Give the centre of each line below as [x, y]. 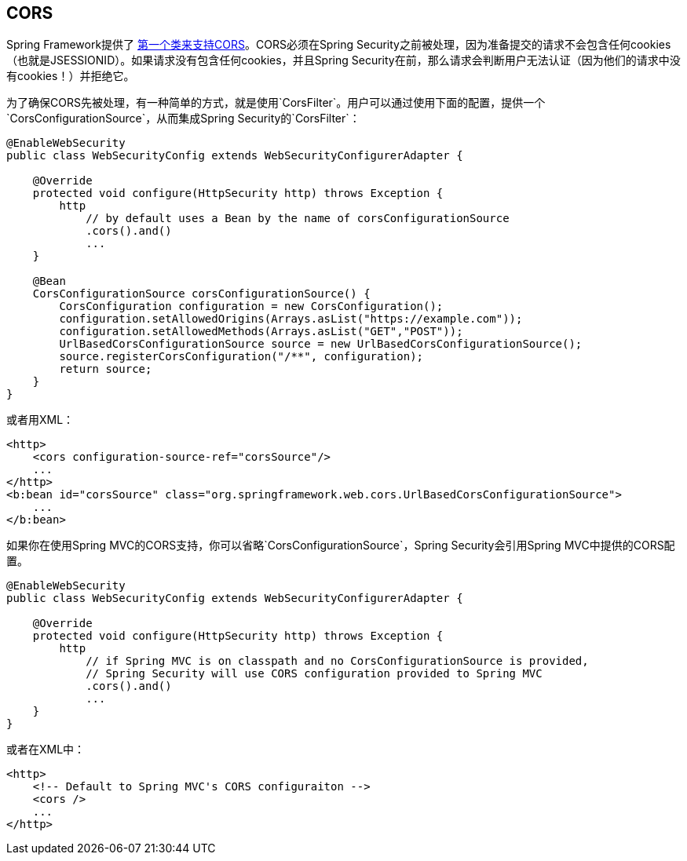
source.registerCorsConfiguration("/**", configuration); [241, 357]
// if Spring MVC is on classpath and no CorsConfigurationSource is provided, [337, 661]
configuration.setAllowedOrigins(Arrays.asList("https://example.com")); [291, 319]
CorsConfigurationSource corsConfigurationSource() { [201, 294]
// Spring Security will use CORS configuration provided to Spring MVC [314, 674]
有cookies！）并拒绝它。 [71, 76]
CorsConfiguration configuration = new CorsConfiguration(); [251, 306]
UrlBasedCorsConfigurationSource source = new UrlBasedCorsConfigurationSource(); [321, 344]
